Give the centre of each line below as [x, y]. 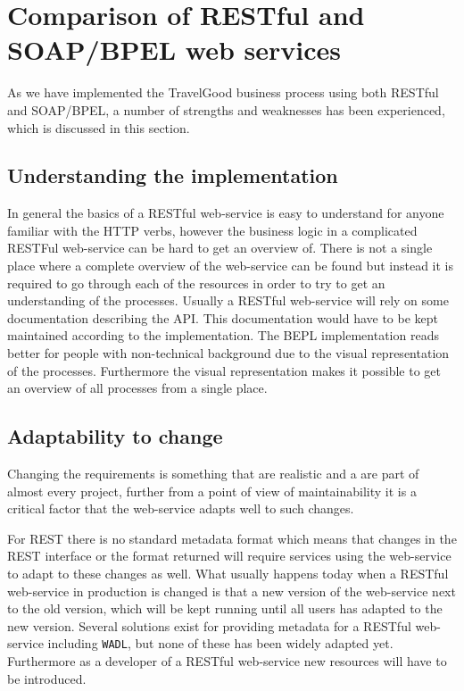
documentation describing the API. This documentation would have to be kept [223, 317]
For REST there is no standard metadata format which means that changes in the [232, 538]
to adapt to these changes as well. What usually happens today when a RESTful [228, 573]
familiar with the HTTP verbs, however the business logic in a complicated [212, 230]
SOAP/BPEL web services [174, 50]
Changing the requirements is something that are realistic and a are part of [213, 474]
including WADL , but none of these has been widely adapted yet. [220, 643]
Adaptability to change [115, 436]
